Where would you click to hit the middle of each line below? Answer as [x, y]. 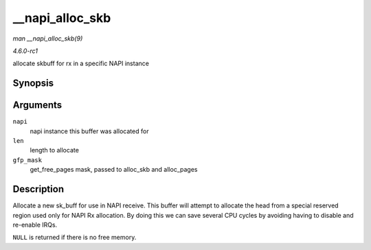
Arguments [37, 105]
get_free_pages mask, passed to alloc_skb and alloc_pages [114, 170]
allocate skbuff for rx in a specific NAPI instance [81, 64]
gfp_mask [27, 160]
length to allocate [54, 150]
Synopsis [33, 83]
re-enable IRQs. [35, 225]
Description [38, 189]
